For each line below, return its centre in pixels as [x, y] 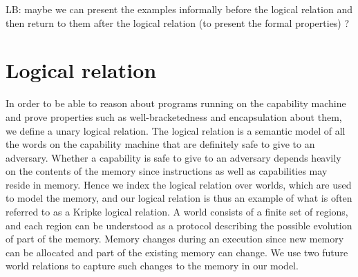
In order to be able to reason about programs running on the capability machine [176, 103]
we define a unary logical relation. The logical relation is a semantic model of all [176, 130]
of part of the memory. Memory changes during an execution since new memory [175, 239]
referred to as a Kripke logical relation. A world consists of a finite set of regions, [177, 212]
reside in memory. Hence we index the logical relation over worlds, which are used [179, 184]
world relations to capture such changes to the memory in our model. [152, 266]
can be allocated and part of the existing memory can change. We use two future [177, 252]
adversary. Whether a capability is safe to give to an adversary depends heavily [173, 157]
